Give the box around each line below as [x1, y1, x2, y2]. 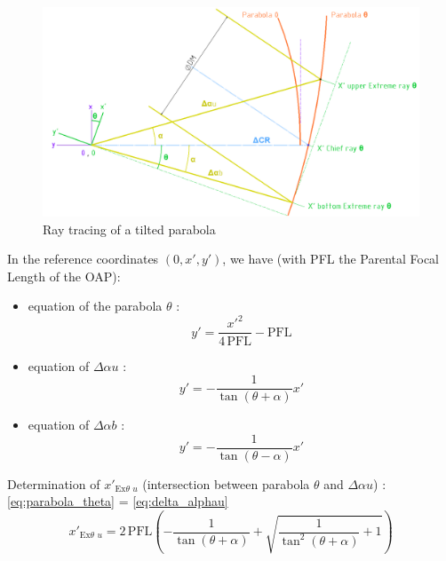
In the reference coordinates [7, 249, 159, 268]
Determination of [7, 474, 100, 493]
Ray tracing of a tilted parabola [43, 219, 216, 238]
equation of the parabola [28, 296, 163, 315]
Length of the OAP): [7, 266, 121, 285]
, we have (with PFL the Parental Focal [222, 249, 440, 268]
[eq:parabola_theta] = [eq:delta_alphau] [7, 492, 228, 510]
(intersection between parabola [142, 474, 310, 493]
